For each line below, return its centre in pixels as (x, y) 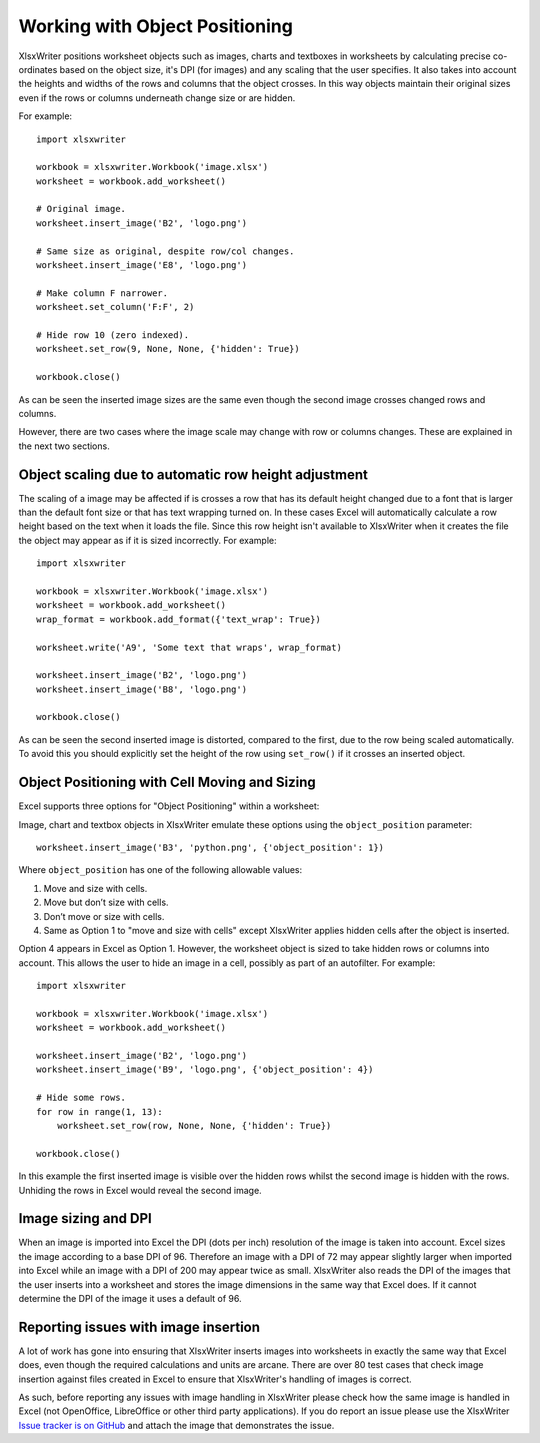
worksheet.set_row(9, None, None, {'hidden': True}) (168, 349)
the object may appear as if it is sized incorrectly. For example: (147, 540)
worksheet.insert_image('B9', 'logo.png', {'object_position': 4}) (205, 1069)
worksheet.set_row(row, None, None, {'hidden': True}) (194, 1125)
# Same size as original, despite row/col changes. (165, 251)
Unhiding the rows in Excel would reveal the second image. (140, 1190)
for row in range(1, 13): (100, 1111)
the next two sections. (64, 446)
